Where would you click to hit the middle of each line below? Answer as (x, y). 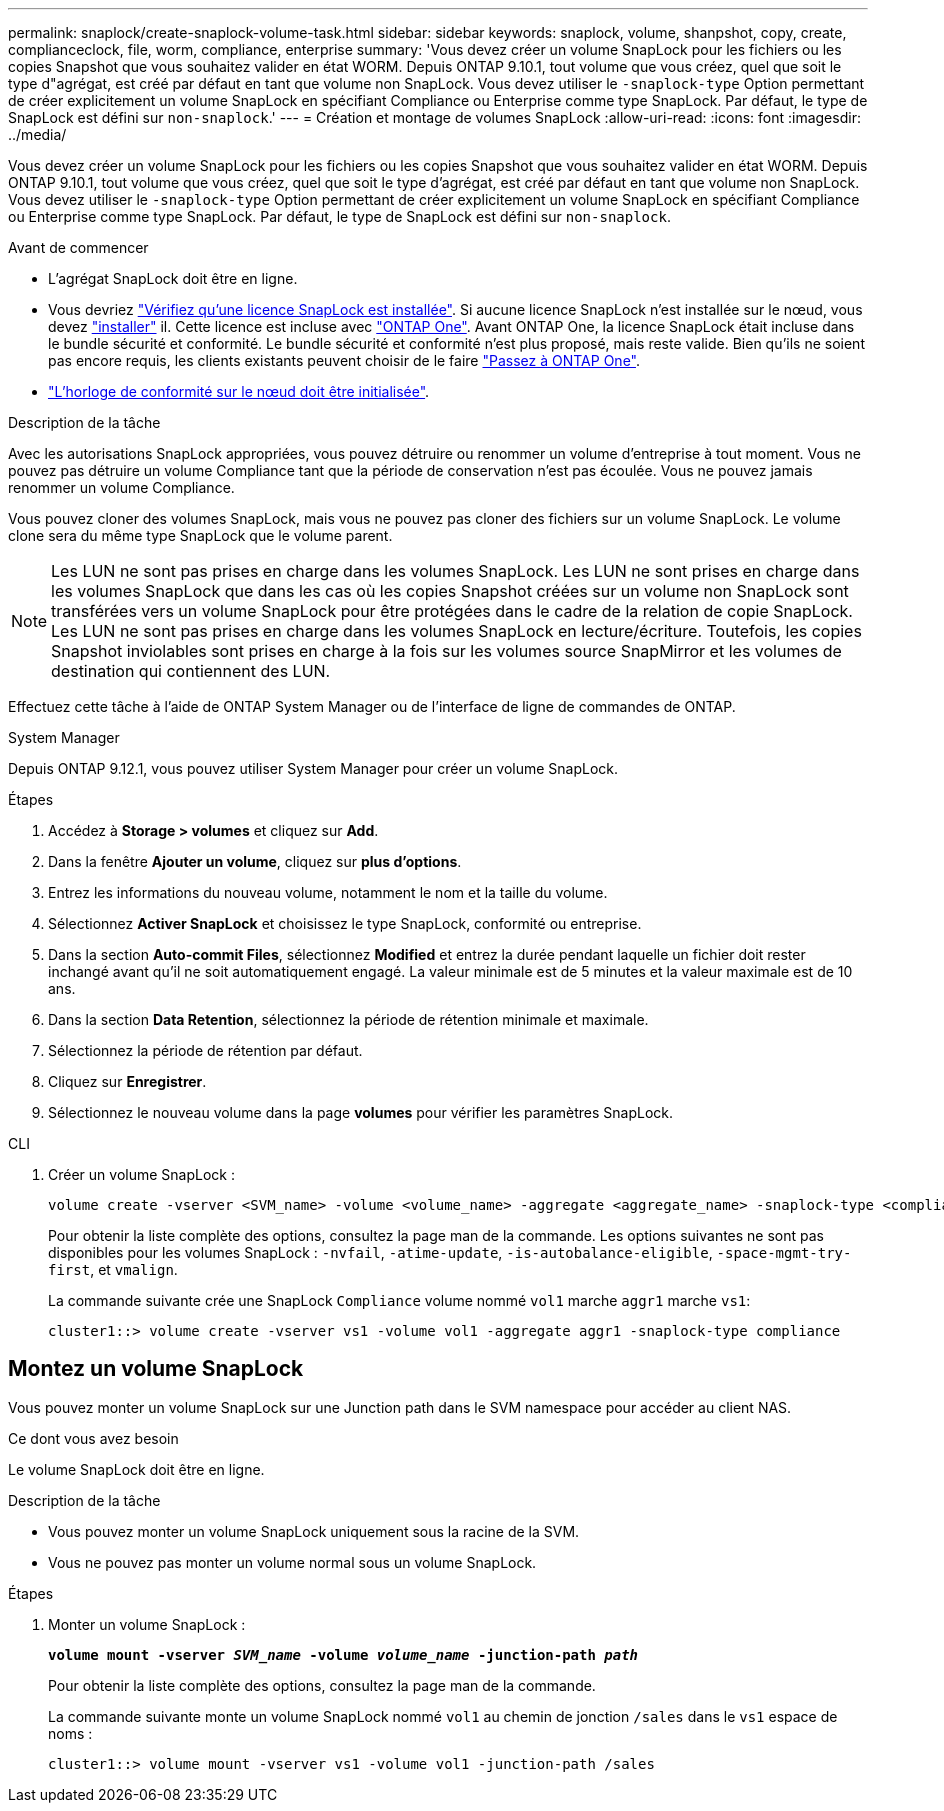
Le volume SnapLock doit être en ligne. (136, 1469)
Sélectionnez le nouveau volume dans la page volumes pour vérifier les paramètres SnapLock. (361, 1112)
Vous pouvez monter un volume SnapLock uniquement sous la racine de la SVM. (314, 1531)
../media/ (37, 134)
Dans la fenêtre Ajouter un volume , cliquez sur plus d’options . (255, 861)
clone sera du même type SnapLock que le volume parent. (200, 535)
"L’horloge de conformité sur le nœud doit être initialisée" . (239, 391)
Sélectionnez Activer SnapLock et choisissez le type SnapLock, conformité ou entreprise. (345, 923)
